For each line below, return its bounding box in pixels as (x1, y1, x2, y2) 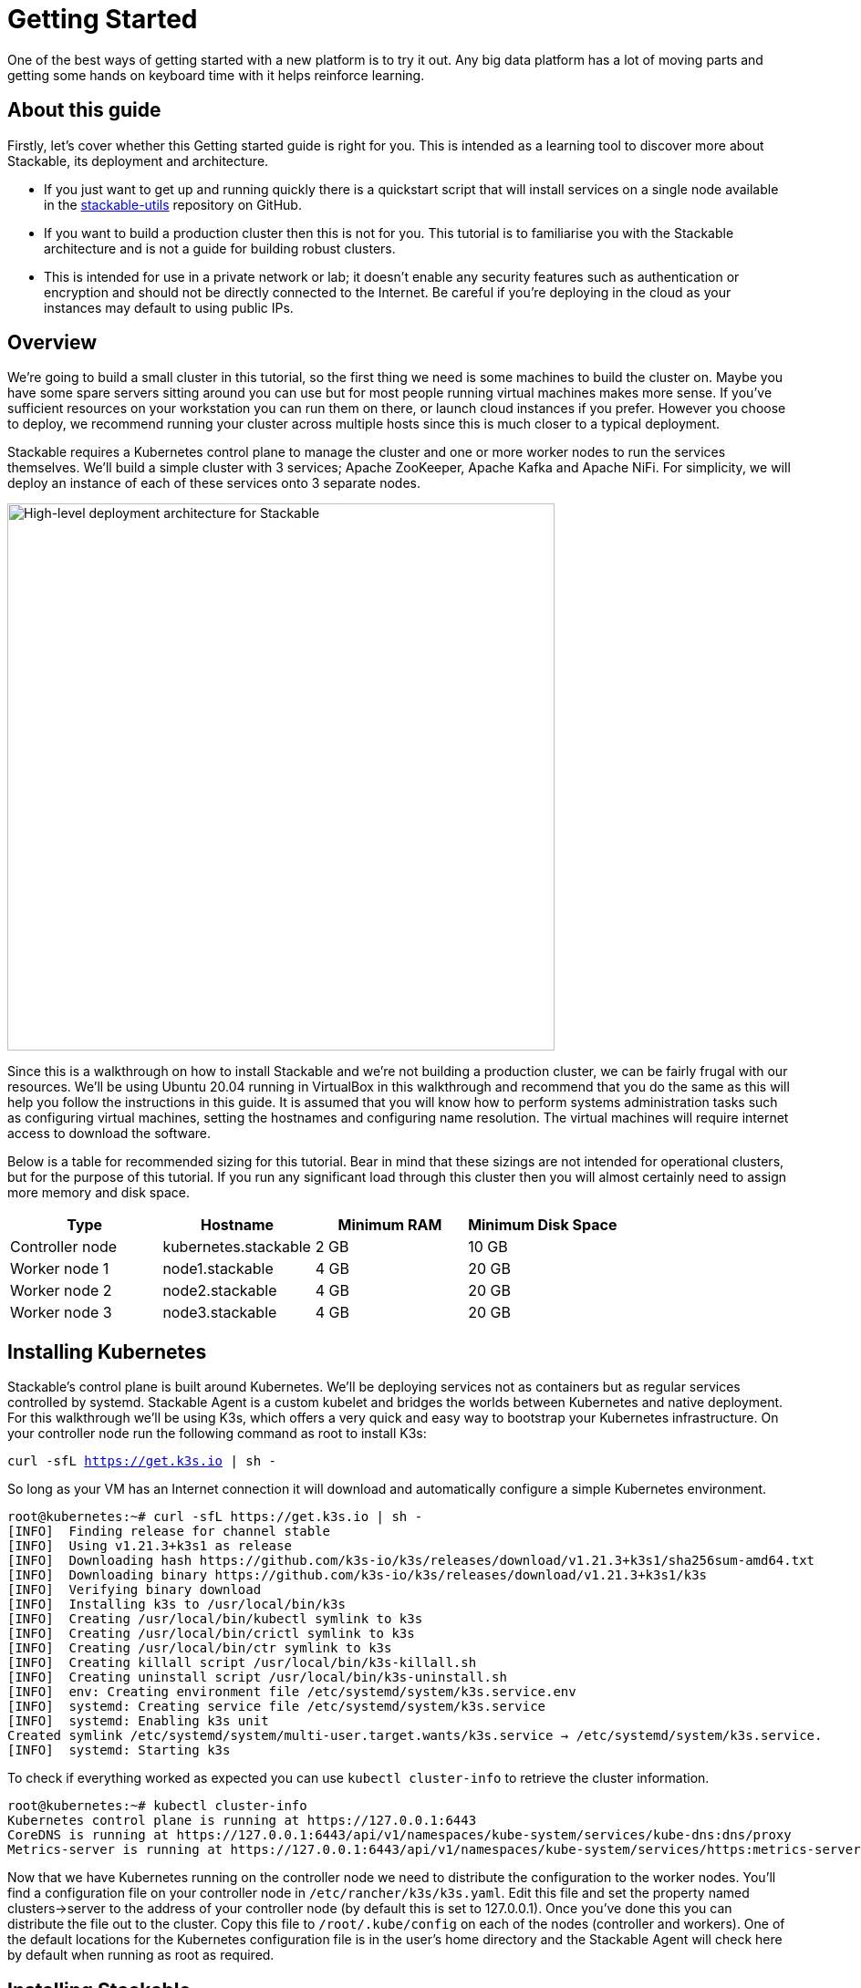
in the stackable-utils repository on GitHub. (44, 196, 302, 212)
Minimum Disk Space (468, 1216, 617, 1235)
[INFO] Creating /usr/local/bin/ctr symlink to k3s (7, 1641, 392, 1656)
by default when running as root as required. (7, 1947, 275, 1963)
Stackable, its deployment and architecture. (7, 152, 269, 169)
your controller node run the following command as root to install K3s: (7, 1425, 427, 1442)
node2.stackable (162, 1281, 277, 1300)
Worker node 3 (10, 1303, 112, 1322)
